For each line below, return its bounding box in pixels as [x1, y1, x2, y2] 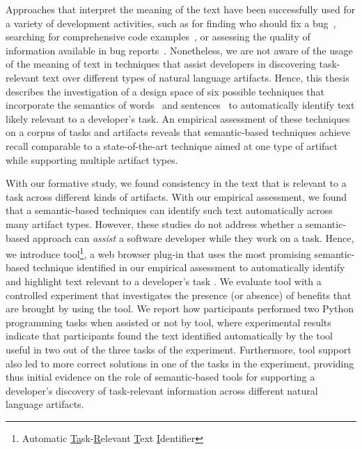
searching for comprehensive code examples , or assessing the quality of [6, 29, 310, 44]
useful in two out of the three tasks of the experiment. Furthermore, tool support [6, 342, 352, 356]
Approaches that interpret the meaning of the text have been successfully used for [6, 2, 356, 16]
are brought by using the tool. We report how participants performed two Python [6, 301, 354, 316]
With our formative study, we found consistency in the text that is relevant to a [6, 176, 347, 190]
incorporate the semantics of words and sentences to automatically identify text [6, 98, 355, 112]
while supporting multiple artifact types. [6, 152, 178, 167]
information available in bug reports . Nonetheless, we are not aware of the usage [6, 43, 353, 57]
